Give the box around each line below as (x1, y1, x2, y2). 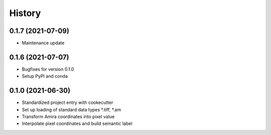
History (9, 8, 41, 19)
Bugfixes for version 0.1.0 (22, 66, 74, 72)
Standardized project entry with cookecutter (22, 99, 113, 105)
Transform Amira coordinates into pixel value (22, 113, 115, 120)
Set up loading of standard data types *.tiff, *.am (22, 106, 121, 112)
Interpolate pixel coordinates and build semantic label (22, 120, 132, 126)
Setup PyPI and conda (22, 73, 68, 79)
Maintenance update (22, 40, 65, 46)
